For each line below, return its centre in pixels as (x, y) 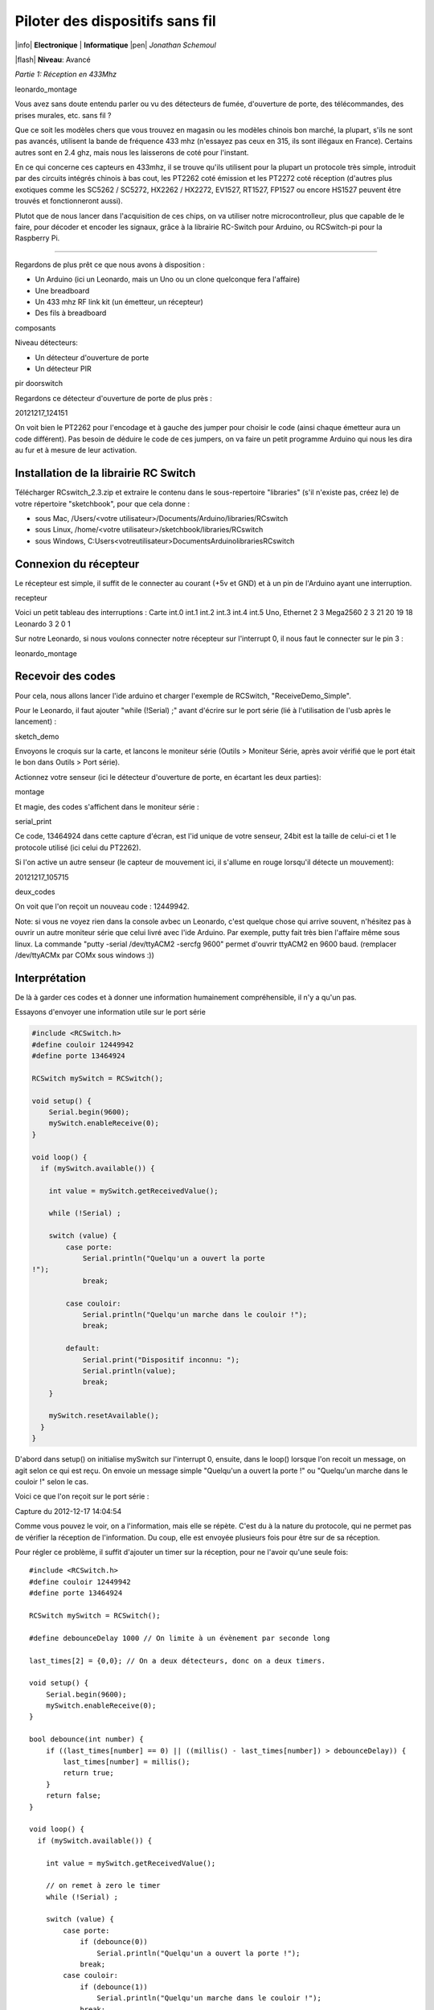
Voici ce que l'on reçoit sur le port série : (82, 1496)
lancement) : (36, 722)
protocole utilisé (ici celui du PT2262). (78, 847)
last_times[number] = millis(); (127, 1762)
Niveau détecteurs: (46, 343)
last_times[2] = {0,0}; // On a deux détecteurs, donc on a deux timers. (178, 1661)
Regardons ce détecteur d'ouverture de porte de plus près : (114, 398)
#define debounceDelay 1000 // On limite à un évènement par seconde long (180, 1638)
